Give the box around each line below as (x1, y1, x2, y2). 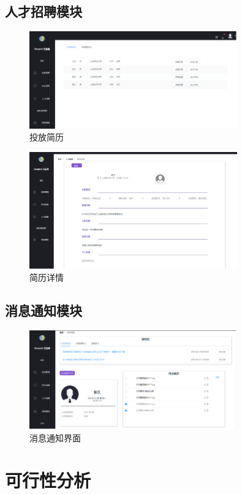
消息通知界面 (29, 431, 81, 444)
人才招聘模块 (5, 2, 82, 21)
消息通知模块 (5, 301, 82, 320)
